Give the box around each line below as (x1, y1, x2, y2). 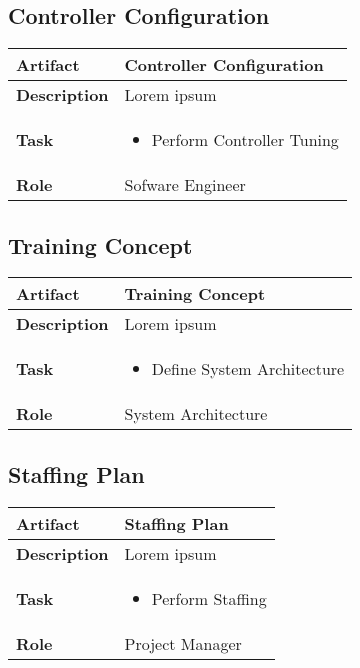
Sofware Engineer (124, 173, 246, 197)
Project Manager (124, 631, 242, 655)
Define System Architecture (151, 357, 345, 381)
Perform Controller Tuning (151, 128, 339, 152)
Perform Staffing (151, 586, 267, 610)
